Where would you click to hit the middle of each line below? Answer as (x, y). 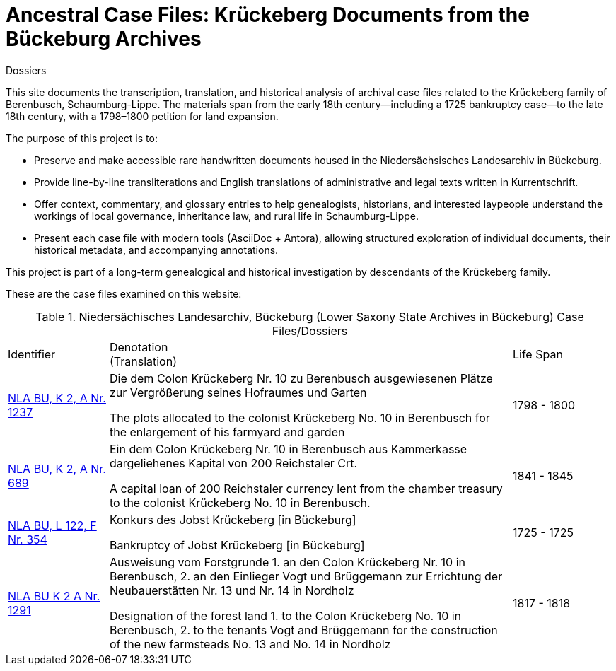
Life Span (537, 354)
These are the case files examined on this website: (124, 293)
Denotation (139, 347)
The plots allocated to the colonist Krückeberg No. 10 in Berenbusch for (300, 418)
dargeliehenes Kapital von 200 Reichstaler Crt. (233, 463)
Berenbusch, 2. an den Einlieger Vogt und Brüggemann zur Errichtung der (306, 576)
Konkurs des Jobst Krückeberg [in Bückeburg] (233, 519)
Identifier (32, 354)
